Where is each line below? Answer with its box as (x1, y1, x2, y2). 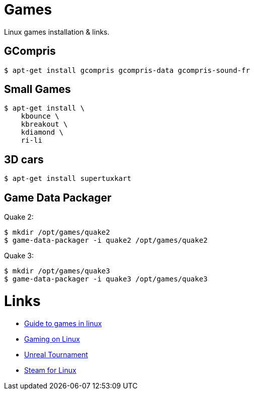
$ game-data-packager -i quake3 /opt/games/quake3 (4, 275, 208, 283)
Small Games (4, 83, 71, 96)
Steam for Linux (24, 365, 76, 374)
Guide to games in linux (24, 319, 102, 328)
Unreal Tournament (24, 350, 88, 359)
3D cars (4, 153, 44, 166)
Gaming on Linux (24, 334, 80, 343)
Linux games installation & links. (4, 27, 110, 36)
